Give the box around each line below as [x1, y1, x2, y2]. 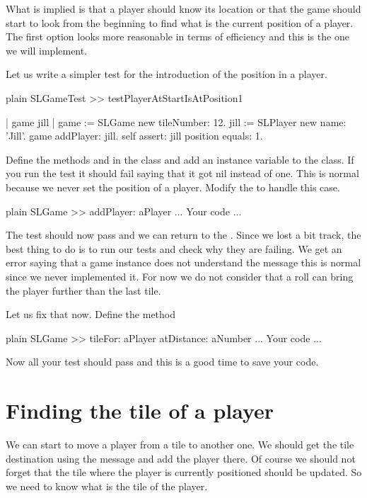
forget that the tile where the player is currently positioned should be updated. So [6, 465, 362, 480]
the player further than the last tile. [6, 283, 161, 298]
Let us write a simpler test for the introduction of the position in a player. [6, 67, 327, 81]
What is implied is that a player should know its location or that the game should [6, 1, 361, 16]
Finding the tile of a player [6, 396, 274, 425]
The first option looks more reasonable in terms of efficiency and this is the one [6, 29, 349, 44]
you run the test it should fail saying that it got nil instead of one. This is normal [6, 166, 359, 181]
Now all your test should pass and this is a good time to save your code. [6, 354, 319, 369]
